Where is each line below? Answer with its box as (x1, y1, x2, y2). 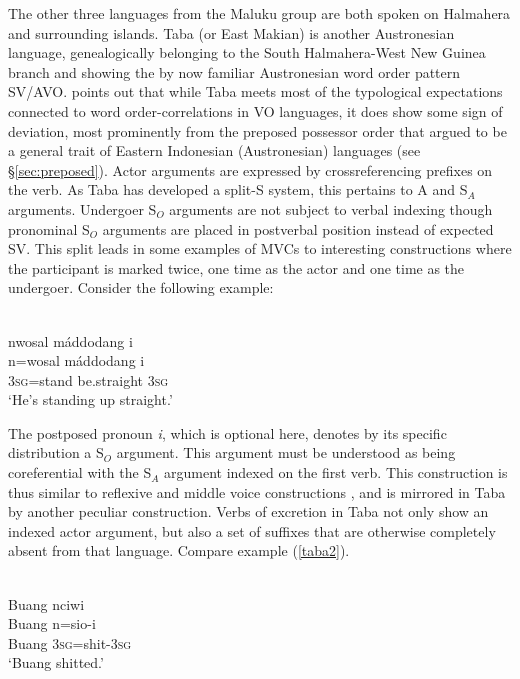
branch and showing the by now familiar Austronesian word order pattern (8, 61, 461, 82)
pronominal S (8, 218, 90, 239)
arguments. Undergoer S (8, 198, 157, 219)
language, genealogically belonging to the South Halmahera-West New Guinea (8, 42, 486, 63)
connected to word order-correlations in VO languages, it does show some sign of (8, 100, 503, 121)
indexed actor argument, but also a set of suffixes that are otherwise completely (8, 520, 496, 541)
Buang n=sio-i (8, 613, 96, 634)
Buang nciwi (8, 593, 85, 614)
